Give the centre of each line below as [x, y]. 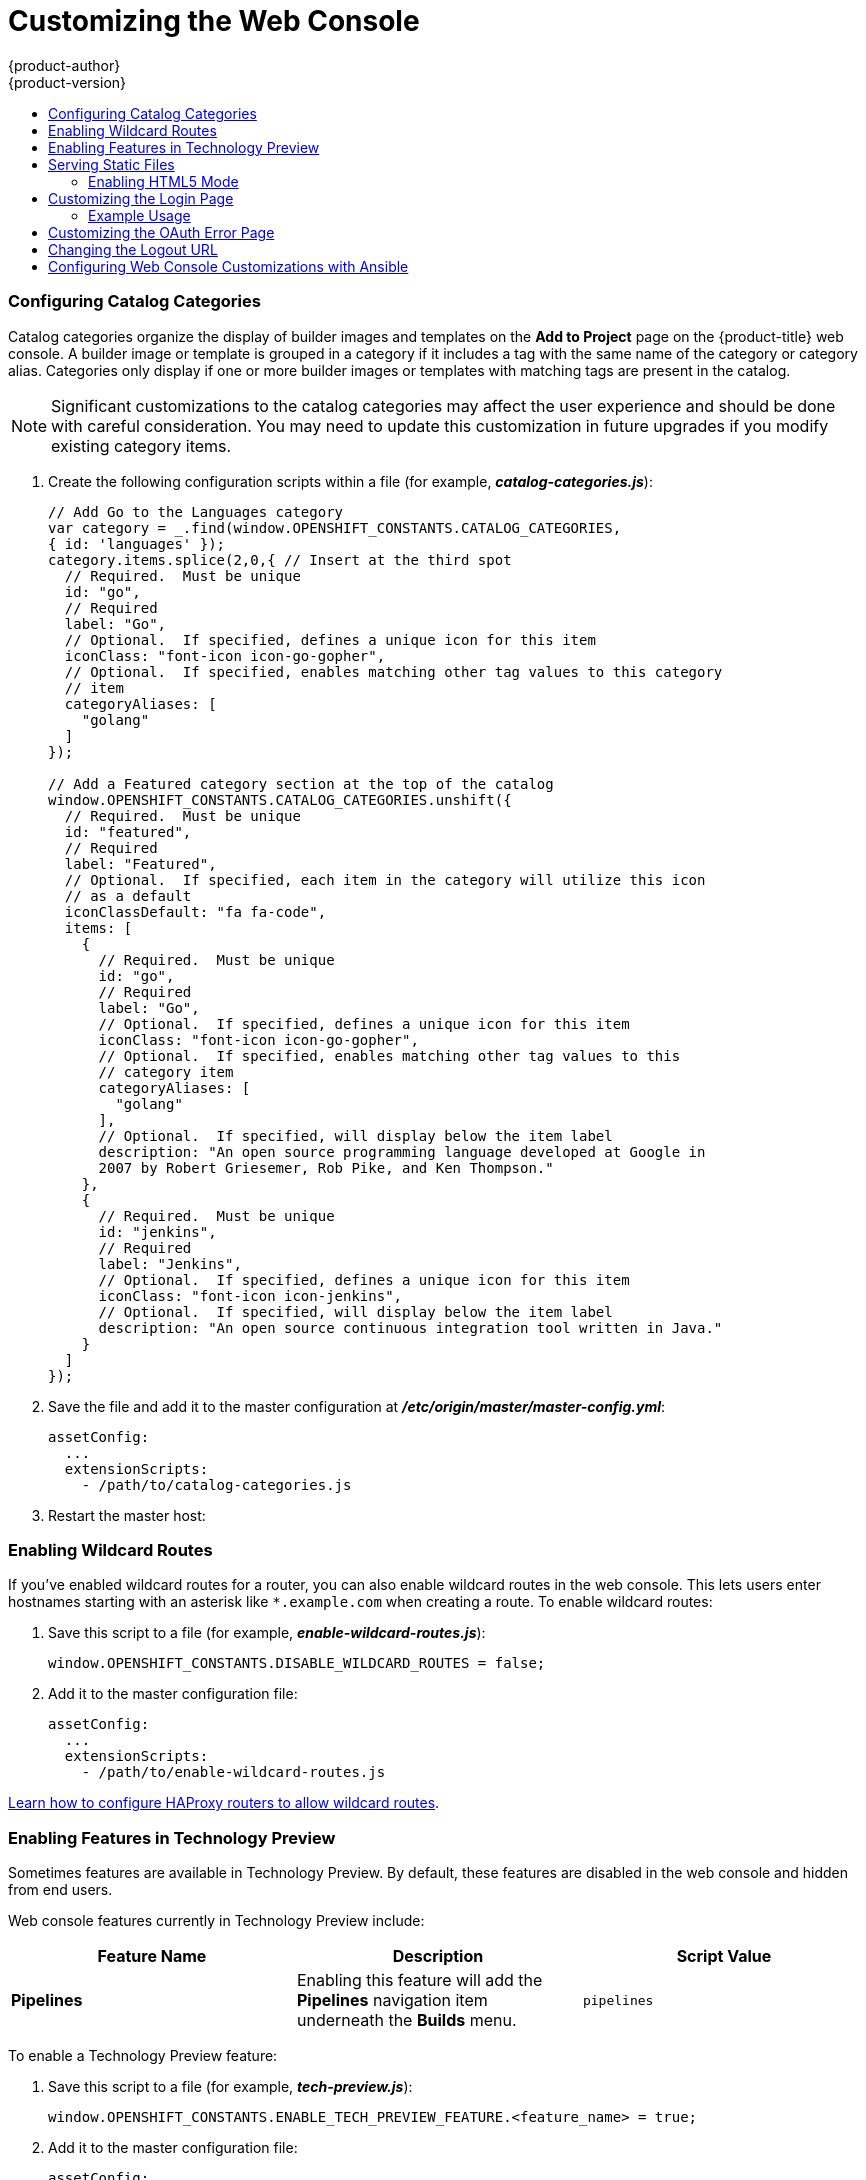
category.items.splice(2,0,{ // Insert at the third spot [280, 559]
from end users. [60, 1889]
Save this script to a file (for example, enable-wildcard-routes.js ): [267, 1633]
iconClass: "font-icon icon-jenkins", [250, 1295]
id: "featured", [128, 831]
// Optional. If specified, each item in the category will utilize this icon [385, 879]
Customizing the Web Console [214, 21]
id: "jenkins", [157, 1231]
